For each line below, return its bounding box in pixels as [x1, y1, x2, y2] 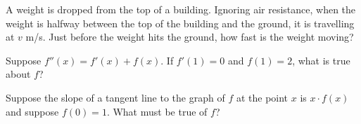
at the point [236, 90, 289, 104]
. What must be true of [106, 104, 208, 118]
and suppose [6, 104, 59, 118]
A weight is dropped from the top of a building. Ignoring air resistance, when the [6, 2, 356, 16]
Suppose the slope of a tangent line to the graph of [6, 90, 225, 104]
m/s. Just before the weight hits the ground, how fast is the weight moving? [25, 29, 354, 44]
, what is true [292, 53, 350, 67]
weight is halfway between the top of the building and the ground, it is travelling [6, 15, 355, 30]
